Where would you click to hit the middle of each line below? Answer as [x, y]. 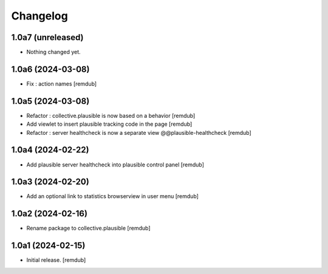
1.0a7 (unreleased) [48, 37]
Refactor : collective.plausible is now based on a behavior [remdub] [111, 115]
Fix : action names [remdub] [62, 84]
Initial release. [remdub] [56, 260]
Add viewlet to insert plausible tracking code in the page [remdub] [109, 124]
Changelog [39, 16]
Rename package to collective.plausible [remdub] [89, 228]
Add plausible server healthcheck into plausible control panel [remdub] [115, 165]
